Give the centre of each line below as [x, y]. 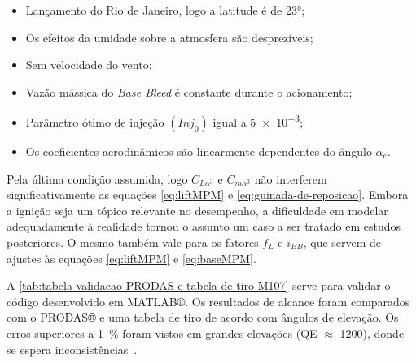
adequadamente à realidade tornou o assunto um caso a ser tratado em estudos [204, 226]
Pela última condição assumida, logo [97, 178]
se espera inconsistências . [72, 349]
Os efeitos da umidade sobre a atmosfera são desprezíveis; [169, 37]
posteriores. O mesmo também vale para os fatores [133, 242]
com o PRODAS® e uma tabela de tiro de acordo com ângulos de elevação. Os [203, 317]
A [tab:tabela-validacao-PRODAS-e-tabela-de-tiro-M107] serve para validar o [199, 285]
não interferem [291, 178]
